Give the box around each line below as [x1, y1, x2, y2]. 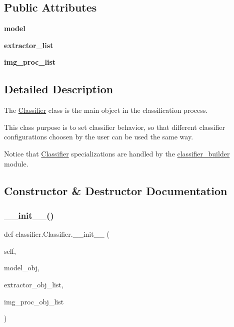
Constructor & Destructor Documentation [4, 183, 227, 198]
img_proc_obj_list [4, 296, 64, 306]
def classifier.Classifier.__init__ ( [4, 229, 109, 239]
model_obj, [4, 262, 39, 273]
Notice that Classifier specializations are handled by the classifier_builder [4, 148, 230, 158]
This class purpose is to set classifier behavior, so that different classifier [4, 121, 225, 132]
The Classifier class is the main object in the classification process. [4, 105, 208, 115]
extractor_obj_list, [4, 279, 63, 289]
